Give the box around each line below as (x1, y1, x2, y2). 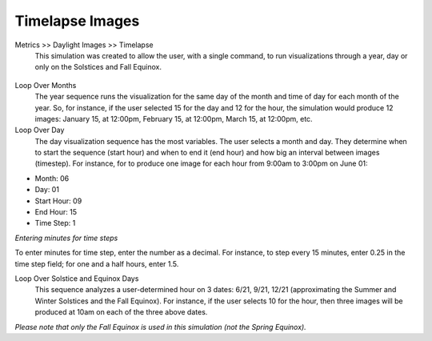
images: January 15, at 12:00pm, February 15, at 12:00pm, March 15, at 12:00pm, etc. (34, 114, 313, 123)
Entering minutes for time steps (14, 233, 118, 243)
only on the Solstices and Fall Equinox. (34, 62, 162, 72)
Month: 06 (34, 173, 70, 183)
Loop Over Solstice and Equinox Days (14, 273, 139, 283)
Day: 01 (34, 185, 60, 195)
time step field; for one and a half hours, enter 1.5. (14, 259, 179, 268)
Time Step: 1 (34, 219, 76, 228)
